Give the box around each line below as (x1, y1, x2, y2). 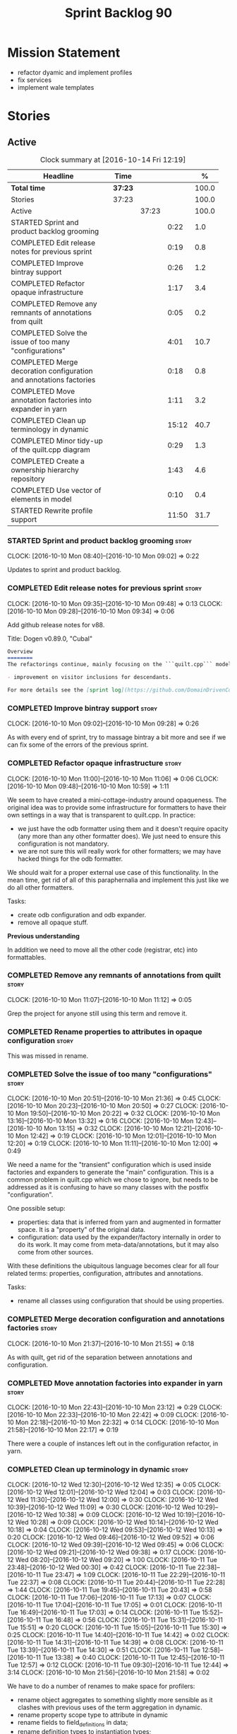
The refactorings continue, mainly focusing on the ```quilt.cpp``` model (7, 661, 232, 668)
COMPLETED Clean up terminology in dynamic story (7, 1464, 189, 1474)
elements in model (11, 494, 72, 504)
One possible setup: (7, 1204, 66, 1213)
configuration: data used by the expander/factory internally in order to (17, 1233, 221, 1242)
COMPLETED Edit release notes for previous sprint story (7, 583, 202, 593)
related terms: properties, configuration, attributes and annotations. (7, 1269, 203, 1278)
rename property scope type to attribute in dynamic (17, 1711, 169, 1719)
